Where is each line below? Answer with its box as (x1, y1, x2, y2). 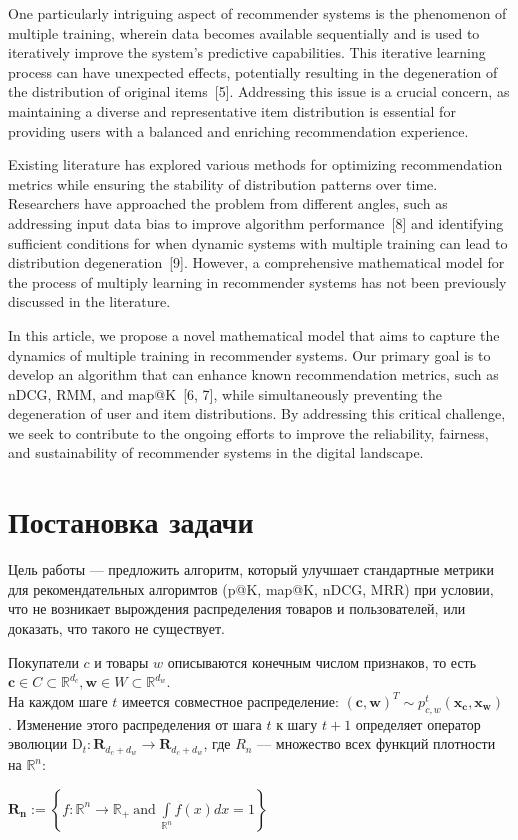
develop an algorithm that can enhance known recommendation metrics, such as (8, 364, 499, 385)
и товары (94, 651, 149, 672)
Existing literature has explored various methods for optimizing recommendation (8, 154, 503, 175)
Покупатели (8, 651, 79, 672)
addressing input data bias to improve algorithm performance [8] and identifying (8, 212, 504, 233)
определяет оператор (355, 713, 481, 734)
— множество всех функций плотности (257, 733, 496, 754)
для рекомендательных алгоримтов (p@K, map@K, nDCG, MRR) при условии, (8, 578, 494, 599)
